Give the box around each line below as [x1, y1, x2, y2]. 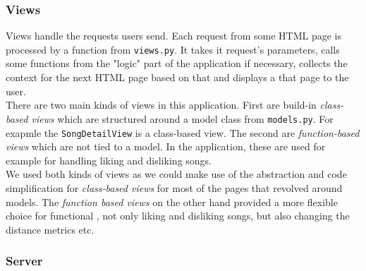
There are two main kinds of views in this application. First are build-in [6, 97, 317, 112]
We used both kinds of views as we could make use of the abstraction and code [6, 167, 347, 181]
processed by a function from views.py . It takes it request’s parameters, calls [6, 42, 340, 56]
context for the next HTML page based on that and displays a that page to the [6, 70, 349, 85]
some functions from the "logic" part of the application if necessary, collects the [6, 56, 348, 71]
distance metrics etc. [6, 222, 94, 236]
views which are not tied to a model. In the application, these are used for [6, 139, 326, 154]
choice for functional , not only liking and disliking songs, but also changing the [6, 208, 350, 223]
